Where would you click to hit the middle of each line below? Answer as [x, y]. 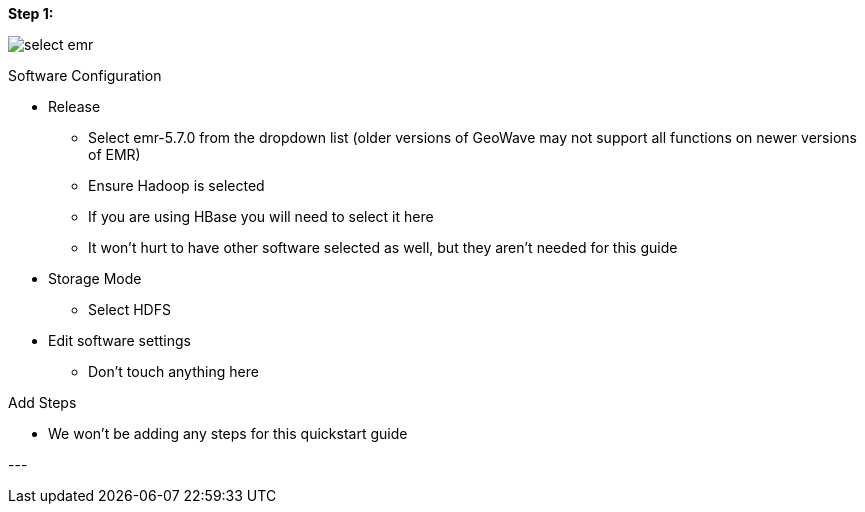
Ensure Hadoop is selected [176, 185]
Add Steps [42, 402]
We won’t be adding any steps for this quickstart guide [228, 433]
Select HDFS [129, 309]
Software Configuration [85, 75]
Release [74, 106]
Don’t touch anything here [173, 371]
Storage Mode [95, 278]
